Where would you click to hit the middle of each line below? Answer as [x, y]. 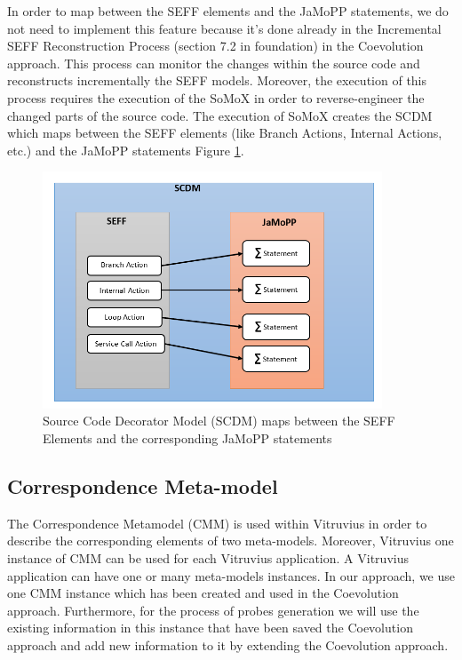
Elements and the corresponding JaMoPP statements [187, 437]
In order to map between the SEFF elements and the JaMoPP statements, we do [228, 11]
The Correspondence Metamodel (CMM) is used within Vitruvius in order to [217, 523]
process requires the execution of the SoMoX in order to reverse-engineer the [216, 97]
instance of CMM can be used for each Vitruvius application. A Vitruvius [208, 557]
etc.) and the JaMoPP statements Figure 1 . [126, 150]
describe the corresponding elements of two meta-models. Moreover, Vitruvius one [231, 541]
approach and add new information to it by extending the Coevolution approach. [228, 644]
